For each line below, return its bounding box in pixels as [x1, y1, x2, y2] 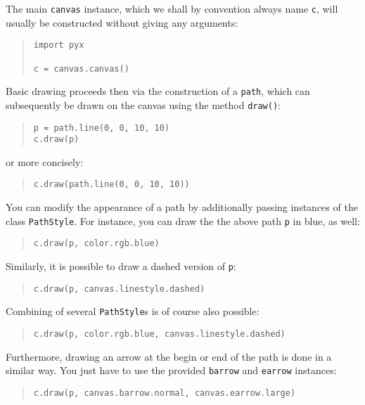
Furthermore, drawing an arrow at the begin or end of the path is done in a [6, 349, 332, 364]
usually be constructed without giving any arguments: [6, 15, 238, 30]
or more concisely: [6, 154, 84, 169]
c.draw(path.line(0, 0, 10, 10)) [33, 179, 190, 190]
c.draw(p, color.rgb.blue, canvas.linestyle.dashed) [33, 328, 286, 339]
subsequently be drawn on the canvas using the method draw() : [6, 97, 281, 112]
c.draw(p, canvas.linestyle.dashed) [33, 283, 205, 294]
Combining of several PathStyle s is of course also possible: [6, 304, 260, 319]
